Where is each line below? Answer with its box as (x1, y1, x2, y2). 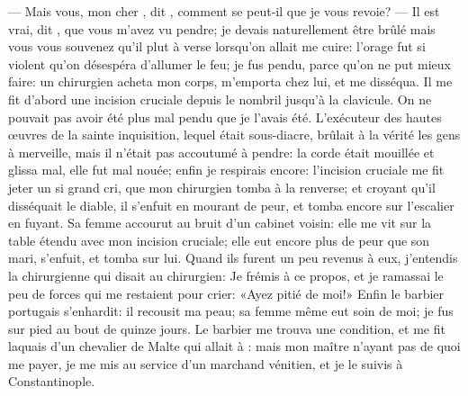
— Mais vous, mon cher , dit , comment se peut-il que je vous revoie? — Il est (8, 2, 440, 20)
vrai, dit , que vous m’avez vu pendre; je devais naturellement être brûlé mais (8, 19, 436, 38)
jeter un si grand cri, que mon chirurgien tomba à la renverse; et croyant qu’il (8, 177, 436, 196)
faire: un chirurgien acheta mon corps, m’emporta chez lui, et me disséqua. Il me (8, 72, 453, 91)
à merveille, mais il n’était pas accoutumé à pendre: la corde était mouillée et (8, 142, 435, 161)
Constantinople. (8, 372, 95, 391)
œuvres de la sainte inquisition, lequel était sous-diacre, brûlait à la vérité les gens (8, 125, 461, 144)
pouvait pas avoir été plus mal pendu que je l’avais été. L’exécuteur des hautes (8, 107, 442, 126)
